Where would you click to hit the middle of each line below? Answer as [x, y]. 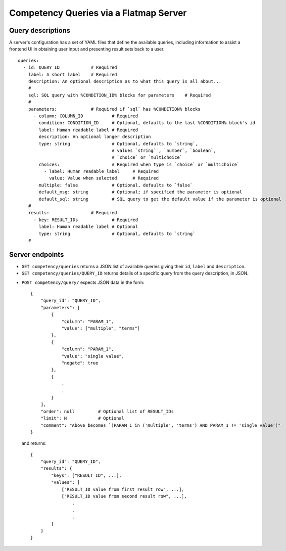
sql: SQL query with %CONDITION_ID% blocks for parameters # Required [119, 95]
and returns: [34, 443]
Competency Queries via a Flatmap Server [98, 13]
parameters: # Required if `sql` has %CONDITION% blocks [114, 109]
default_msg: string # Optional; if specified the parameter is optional [141, 192]
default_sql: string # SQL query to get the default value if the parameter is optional [160, 199]
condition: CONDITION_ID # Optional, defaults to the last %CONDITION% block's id [147, 123]
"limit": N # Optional [82, 418]
